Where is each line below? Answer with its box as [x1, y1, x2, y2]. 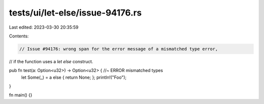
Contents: [9, 33, 29, 39]
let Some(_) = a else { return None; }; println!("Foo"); [21, 74, 127, 80]
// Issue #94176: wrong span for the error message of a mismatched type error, [19, 46, 218, 52]
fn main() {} [9, 92, 33, 98]
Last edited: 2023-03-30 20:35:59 [9, 24, 79, 30]
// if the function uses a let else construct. [9, 58, 93, 64]
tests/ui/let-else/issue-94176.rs [9, 7, 142, 18]
